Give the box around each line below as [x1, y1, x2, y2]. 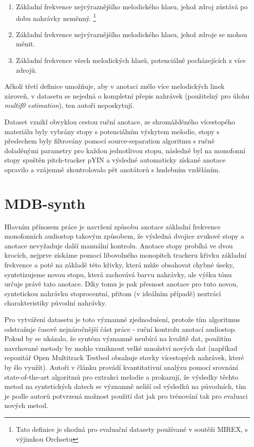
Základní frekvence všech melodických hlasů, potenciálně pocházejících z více [16, 55, 246, 65]
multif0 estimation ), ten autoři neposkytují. [4, 100, 134, 110]
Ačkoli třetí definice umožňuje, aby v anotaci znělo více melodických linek [4, 81, 225, 91]
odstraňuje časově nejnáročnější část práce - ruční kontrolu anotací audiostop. [4, 324, 236, 334]
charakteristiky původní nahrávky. [4, 298, 107, 308]
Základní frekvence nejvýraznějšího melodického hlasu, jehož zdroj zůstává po [16, 1, 248, 11]
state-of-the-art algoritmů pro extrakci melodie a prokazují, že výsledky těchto [4, 371, 238, 382]
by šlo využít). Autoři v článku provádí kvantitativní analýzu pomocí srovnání [4, 362, 238, 372]
